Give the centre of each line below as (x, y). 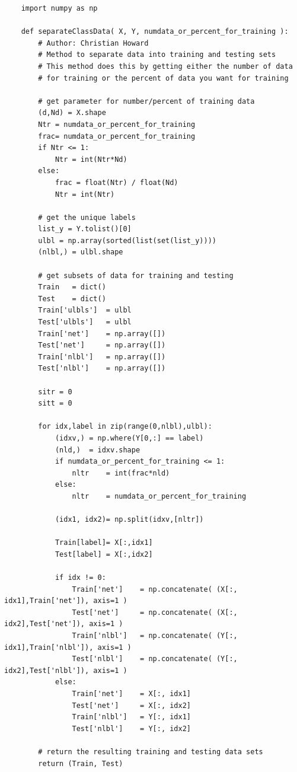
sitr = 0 (55, 392)
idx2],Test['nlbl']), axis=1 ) (66, 670)
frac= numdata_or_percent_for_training (117, 136)
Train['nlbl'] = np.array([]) (102, 357)
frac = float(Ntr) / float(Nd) (116, 182)
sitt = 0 (55, 403)
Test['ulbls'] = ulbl (85, 322)
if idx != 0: (80, 578)
